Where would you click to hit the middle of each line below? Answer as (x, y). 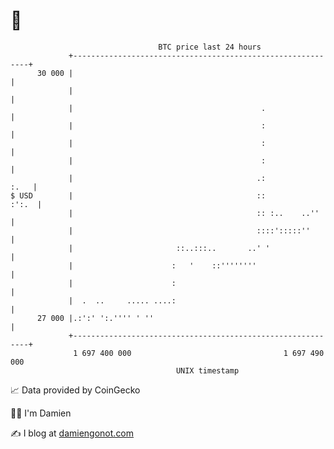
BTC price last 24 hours (210, 47)
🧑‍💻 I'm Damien (41, 413)
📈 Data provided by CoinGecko (75, 390)
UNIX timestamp (207, 370)
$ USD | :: (138, 195)
